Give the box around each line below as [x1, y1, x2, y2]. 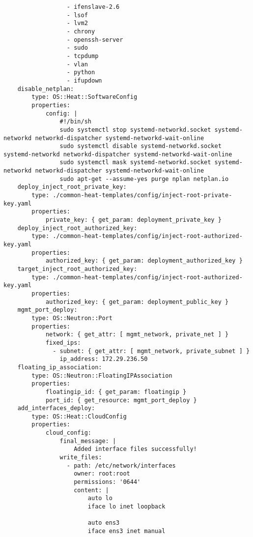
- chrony [66, 28, 95, 35]
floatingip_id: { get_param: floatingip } [45, 388, 187, 395]
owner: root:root [74, 470, 130, 477]
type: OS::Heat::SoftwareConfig [31, 93, 138, 101]
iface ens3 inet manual [87, 528, 166, 535]
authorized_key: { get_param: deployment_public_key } [45, 298, 229, 305]
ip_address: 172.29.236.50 [59, 356, 148, 363]
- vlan [66, 60, 88, 68]
